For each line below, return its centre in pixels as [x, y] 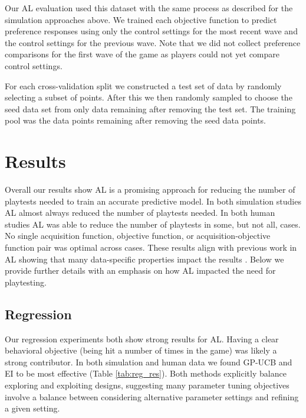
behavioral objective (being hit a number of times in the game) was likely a [141, 350]
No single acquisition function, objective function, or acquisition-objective [138, 236]
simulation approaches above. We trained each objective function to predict [141, 19]
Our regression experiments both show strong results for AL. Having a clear [142, 338]
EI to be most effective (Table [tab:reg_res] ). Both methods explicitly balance [146, 373]
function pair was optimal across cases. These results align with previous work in [151, 247]
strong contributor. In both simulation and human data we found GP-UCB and [149, 362]
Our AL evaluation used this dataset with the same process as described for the [149, 8]
